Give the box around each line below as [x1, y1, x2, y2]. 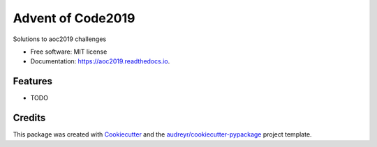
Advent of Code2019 [13, 10, 135, 26]
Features [13, 75, 52, 87]
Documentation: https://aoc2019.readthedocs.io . [30, 57, 170, 65]
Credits [13, 112, 46, 124]
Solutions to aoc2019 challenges [13, 35, 107, 43]
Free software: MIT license [30, 47, 108, 56]
